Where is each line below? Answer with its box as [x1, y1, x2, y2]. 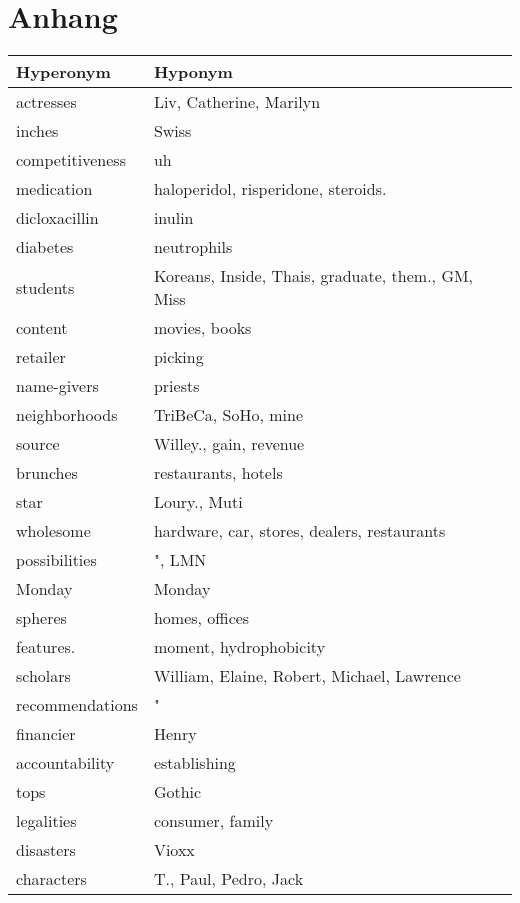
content [16, 316, 68, 340]
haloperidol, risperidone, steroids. [153, 177, 387, 201]
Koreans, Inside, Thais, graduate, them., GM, [153, 264, 474, 288]
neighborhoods [16, 403, 118, 427]
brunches [16, 461, 78, 485]
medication [16, 177, 93, 201]
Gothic [153, 780, 202, 804]
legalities [16, 809, 77, 833]
